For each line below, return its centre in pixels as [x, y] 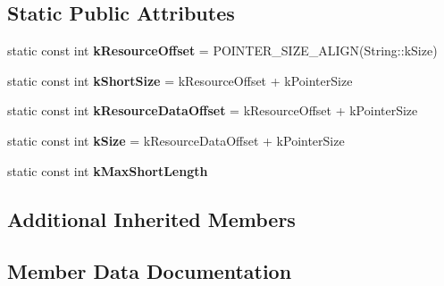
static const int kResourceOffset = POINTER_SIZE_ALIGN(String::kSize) [222, 50]
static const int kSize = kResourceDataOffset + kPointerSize [176, 140]
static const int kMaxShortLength [108, 170]
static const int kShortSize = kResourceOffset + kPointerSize [180, 80]
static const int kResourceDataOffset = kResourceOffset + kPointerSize [213, 110]
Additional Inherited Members [151, 219]
